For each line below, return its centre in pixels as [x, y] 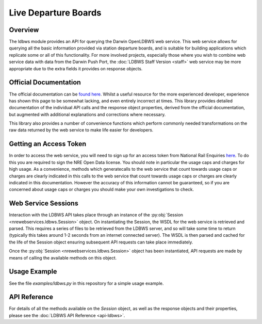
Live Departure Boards [55, 13]
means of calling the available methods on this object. [63, 258]
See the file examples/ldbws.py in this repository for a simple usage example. [86, 283]
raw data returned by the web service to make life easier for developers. [81, 130]
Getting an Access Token [48, 144]
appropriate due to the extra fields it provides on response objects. [76, 68]
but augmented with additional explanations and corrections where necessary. [87, 114]
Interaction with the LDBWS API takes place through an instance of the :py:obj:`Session [96, 215]
